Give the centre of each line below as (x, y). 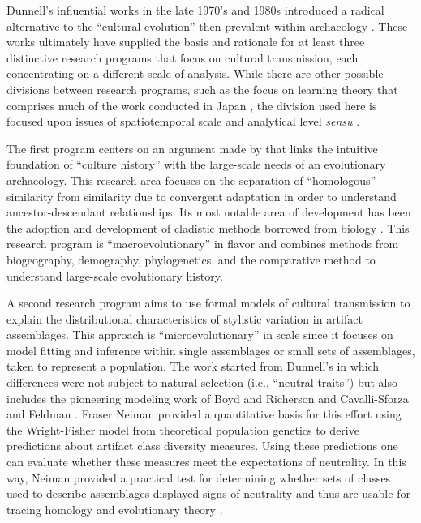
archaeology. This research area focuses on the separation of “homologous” (191, 180)
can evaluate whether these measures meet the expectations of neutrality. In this (206, 462)
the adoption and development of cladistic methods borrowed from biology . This (208, 227)
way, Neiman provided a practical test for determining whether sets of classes (199, 477)
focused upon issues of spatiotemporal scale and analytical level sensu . (183, 121)
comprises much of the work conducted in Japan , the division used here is (192, 105)
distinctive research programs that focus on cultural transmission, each (183, 57)
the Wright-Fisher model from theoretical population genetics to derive (183, 429)
